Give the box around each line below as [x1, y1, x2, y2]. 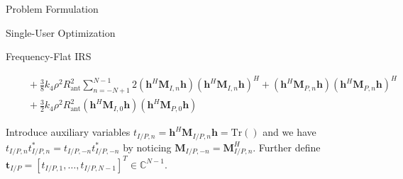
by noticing [123, 139, 172, 154]
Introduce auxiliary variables [6, 125, 131, 139]
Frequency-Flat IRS [6, 49, 92, 64]
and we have [263, 125, 316, 139]
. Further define [253, 139, 321, 154]
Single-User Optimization [6, 25, 116, 40]
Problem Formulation [6, 1, 99, 16]
